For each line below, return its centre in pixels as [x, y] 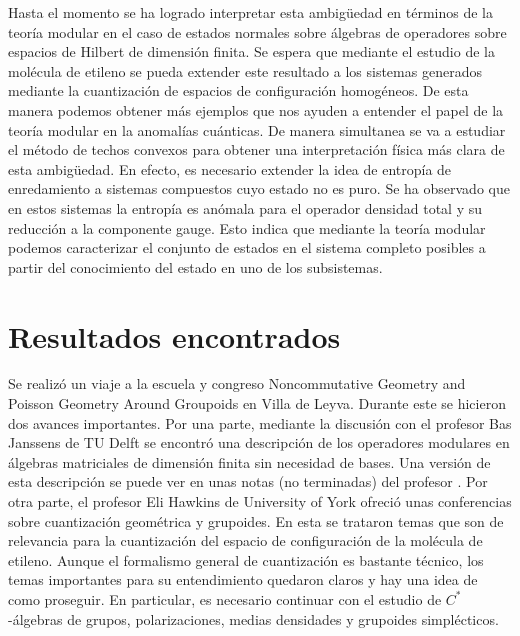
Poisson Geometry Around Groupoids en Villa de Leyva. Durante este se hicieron [257, 403]
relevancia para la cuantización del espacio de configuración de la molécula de [245, 540]
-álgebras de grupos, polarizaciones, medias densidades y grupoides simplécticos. [253, 618]
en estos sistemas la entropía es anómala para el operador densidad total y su [245, 207]
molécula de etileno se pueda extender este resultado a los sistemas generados [245, 70]
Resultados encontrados [174, 335]
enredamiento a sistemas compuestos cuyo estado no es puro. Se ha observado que [259, 188]
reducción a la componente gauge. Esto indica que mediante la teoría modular [247, 227]
